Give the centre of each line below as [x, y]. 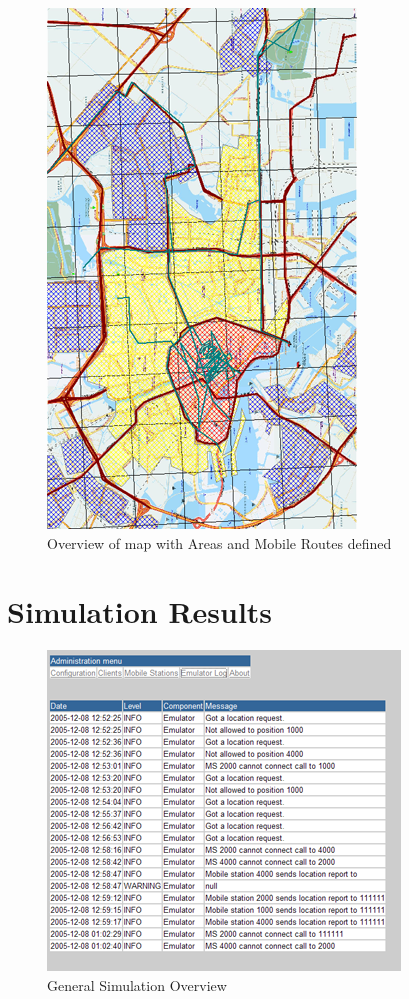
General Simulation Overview [137, 984]
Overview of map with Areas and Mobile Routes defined [219, 542]
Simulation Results [140, 611]
